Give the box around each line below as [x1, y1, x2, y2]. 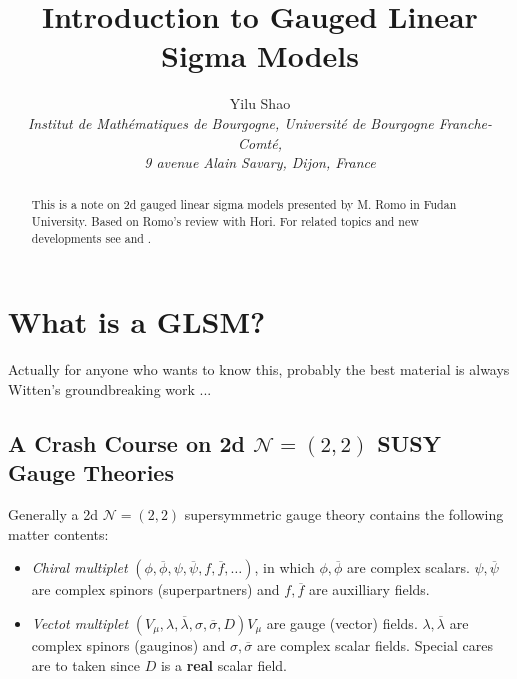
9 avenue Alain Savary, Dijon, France [144, 152, 376, 173]
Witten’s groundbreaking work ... [8, 378, 212, 399]
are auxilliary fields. [308, 579, 430, 600]
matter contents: [8, 523, 109, 544]
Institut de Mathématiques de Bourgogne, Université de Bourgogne [27, 112, 434, 133]
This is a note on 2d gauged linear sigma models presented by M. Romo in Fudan [31, 196, 457, 213]
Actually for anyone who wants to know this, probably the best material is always [8, 359, 510, 380]
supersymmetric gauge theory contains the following [184, 504, 504, 525]
